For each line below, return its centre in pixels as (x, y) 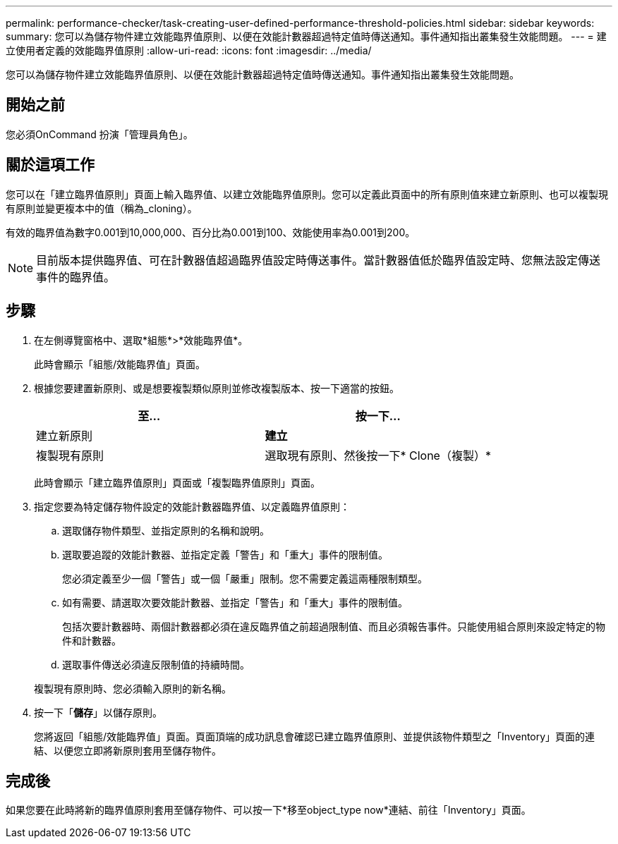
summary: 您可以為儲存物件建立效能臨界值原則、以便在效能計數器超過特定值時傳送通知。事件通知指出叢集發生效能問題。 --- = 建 (306, 36)
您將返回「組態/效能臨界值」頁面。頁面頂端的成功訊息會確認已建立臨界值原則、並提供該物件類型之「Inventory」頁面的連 (315, 736)
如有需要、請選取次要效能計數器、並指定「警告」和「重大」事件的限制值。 (235, 602)
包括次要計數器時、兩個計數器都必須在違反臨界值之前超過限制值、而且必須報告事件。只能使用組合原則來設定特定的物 (334, 626)
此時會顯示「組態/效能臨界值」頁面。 (120, 364)
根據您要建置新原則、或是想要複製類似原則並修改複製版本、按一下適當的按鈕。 (217, 388)
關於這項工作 (50, 165)
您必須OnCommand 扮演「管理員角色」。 (99, 134)
